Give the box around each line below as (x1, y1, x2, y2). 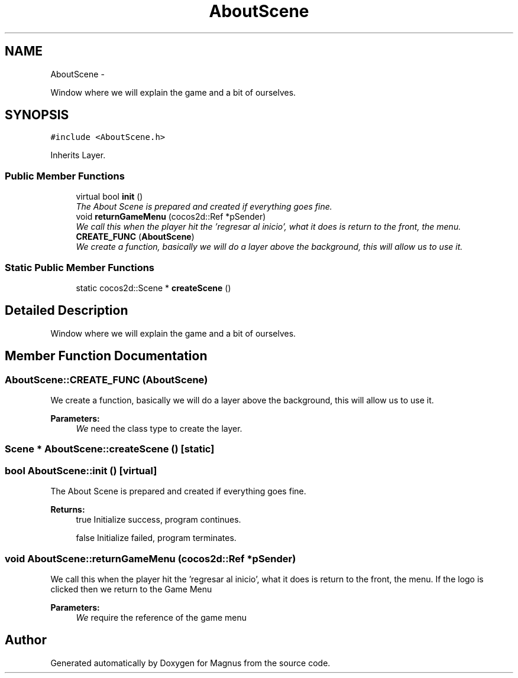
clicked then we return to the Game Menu (50, 584, 212, 594)
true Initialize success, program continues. (76, 514, 241, 525)
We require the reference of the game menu (76, 612, 247, 622)
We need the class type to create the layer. (76, 423, 242, 433)
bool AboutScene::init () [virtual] (5, 464, 157, 477)
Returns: (50, 504, 85, 515)
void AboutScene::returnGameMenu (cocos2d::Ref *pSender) (5, 552, 296, 565)
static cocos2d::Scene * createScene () (76, 282, 231, 293)
